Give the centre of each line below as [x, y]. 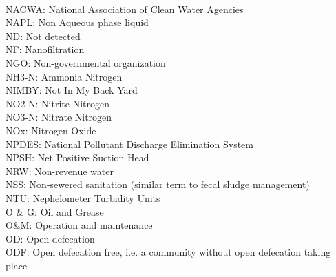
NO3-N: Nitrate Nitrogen [59, 117]
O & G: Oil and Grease [55, 211]
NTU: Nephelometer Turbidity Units [83, 197]
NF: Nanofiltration [45, 49]
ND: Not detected [43, 35]
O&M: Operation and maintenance [79, 225]
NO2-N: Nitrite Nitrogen [57, 103]
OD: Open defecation [50, 238]
